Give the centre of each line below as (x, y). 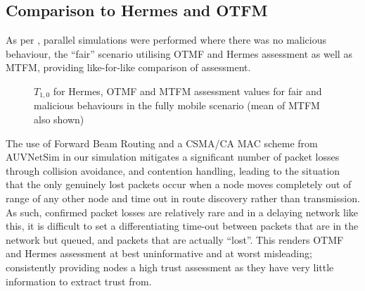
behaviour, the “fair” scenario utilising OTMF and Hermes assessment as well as (179, 53)
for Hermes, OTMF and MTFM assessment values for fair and (187, 91)
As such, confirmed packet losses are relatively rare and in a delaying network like (182, 212)
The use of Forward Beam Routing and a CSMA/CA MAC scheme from (162, 143)
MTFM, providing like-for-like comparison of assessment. (128, 67)
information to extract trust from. (79, 281)
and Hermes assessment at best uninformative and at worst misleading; (159, 253)
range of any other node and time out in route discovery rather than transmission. (183, 198)
